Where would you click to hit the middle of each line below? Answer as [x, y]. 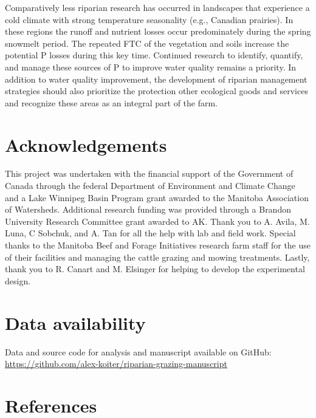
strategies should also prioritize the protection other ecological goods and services [156, 91]
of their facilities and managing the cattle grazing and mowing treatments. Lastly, [157, 257]
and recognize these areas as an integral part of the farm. [112, 102]
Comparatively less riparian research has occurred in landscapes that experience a [157, 7]
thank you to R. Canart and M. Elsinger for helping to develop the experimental [155, 269]
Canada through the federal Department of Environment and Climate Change [150, 186]
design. [18, 280]
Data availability [75, 322]
